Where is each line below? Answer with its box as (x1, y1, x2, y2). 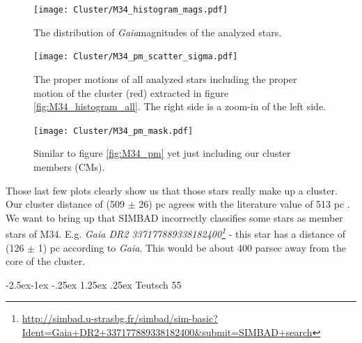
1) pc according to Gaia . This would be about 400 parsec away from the (38, 240, 346, 254)
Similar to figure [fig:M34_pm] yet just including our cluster (33, 146, 291, 160)
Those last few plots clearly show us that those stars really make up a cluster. (6, 183, 338, 197)
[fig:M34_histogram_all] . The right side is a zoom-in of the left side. (33, 99, 326, 114)
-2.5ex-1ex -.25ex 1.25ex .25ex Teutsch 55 (6, 277, 182, 291)
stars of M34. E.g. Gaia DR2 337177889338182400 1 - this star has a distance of (6, 224, 345, 241)
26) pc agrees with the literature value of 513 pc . (139, 197, 350, 211)
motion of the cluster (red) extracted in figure (33, 85, 229, 100)
